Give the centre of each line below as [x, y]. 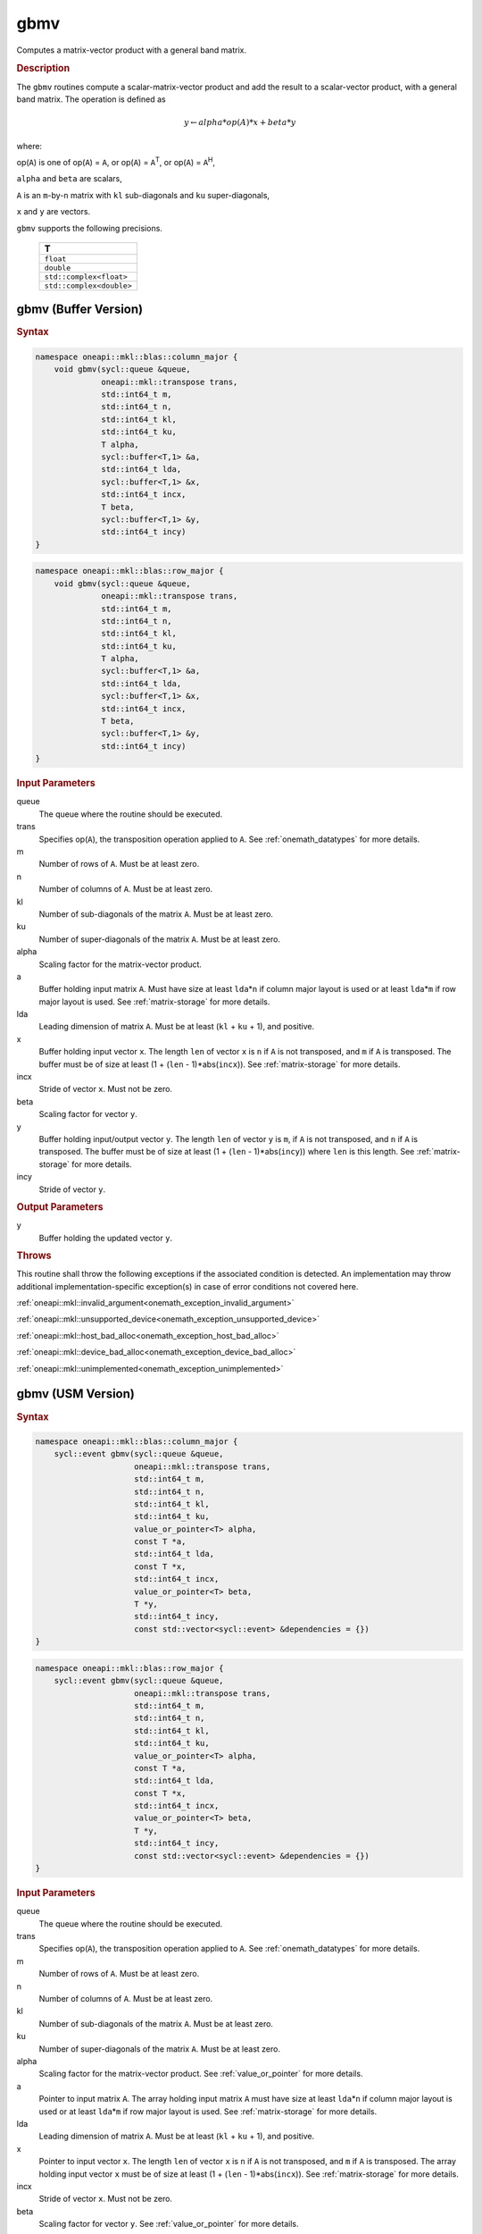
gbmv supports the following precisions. [89, 228]
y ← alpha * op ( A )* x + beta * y [240, 122]
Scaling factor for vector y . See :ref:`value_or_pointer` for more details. [169, 2224]
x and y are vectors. [54, 212]
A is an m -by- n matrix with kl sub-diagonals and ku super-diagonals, [143, 195]
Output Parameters [60, 1206]
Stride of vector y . [72, 1189]
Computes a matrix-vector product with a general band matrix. [132, 50]
